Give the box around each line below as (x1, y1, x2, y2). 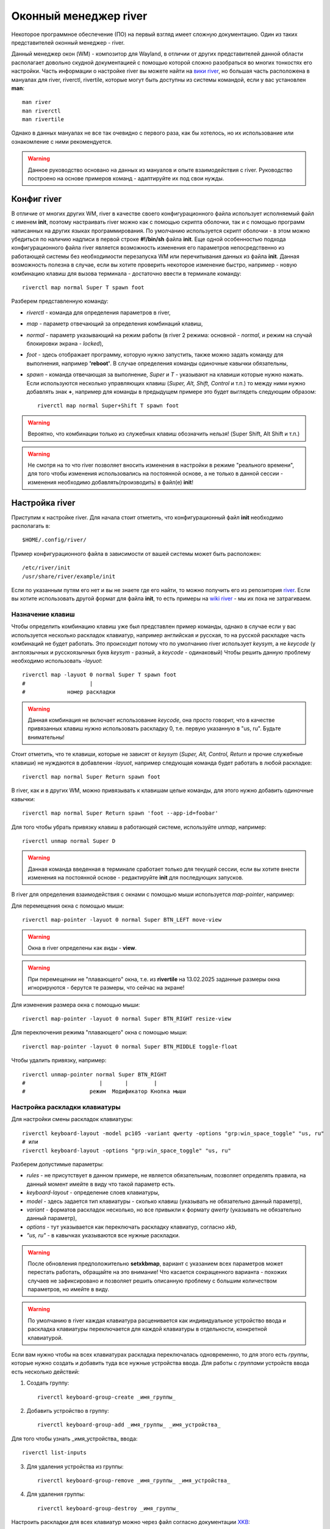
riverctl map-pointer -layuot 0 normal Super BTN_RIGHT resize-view (22, 1015, 231, 1022)
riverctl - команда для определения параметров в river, (26, 309, 171, 316)
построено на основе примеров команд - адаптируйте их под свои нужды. (27, 175, 224, 182)
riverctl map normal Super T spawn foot (22, 284, 145, 291)
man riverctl (22, 107, 61, 114)
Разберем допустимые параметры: (11, 1161, 104, 1168)
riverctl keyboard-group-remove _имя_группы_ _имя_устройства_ (37, 1477, 231, 1484)
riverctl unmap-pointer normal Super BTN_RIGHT (22, 1071, 167, 1078)
